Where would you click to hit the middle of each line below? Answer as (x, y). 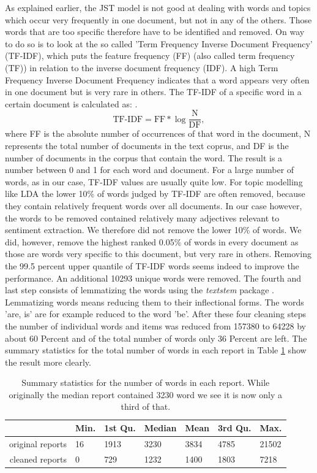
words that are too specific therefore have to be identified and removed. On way (155, 32)
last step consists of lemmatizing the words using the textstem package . (140, 290)
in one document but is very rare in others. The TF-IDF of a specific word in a (153, 92)
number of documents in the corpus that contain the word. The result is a (144, 157)
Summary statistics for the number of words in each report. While (146, 383)
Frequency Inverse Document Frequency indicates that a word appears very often (157, 79)
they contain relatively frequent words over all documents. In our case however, (154, 205)
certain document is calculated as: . (71, 103)
